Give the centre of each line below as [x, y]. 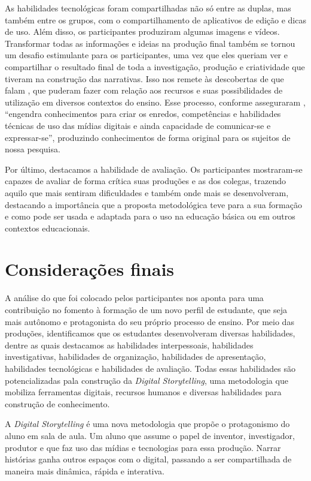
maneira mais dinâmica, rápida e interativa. [85, 471]
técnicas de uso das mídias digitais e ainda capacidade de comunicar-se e [138, 125]
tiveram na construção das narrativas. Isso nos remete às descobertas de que [144, 78]
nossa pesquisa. [33, 149]
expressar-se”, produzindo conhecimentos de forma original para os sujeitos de [148, 137]
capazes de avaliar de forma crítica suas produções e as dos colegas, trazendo [146, 181]
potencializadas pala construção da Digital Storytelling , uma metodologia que [147, 380]
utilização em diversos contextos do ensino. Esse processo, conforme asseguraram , [155, 102]
